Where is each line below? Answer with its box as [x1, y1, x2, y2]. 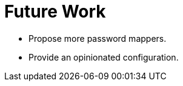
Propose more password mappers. [28, 33, 167, 44]
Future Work [4, 1, 106, 22]
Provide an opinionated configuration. [28, 51, 179, 62]
